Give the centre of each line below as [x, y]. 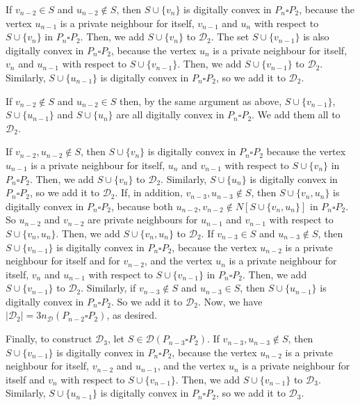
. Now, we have [230, 301]
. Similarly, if [108, 288]
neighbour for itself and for [63, 261]
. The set [230, 37]
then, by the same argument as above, [201, 101]
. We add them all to [296, 114]
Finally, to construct [49, 339]
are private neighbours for [143, 220]
